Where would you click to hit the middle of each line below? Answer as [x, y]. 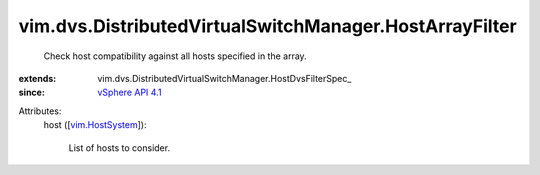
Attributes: [40, 111]
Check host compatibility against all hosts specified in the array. [175, 56]
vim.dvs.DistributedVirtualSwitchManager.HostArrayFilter [267, 26]
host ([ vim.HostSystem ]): [95, 125]
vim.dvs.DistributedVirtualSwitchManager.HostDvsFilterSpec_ [224, 78]
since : [31, 92]
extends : [37, 78]
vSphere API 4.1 [129, 92]
